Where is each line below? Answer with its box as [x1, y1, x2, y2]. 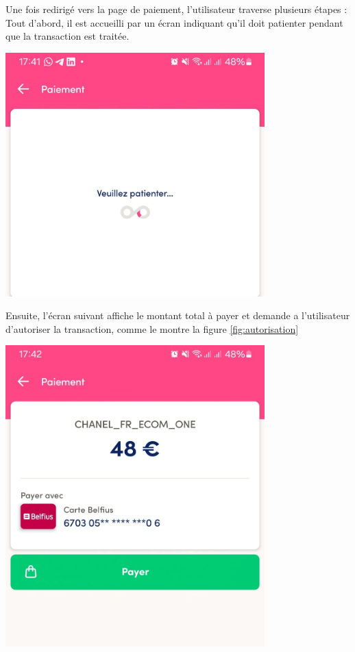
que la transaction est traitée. [5, 29, 130, 43]
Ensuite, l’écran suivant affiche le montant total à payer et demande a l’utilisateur [5, 308, 350, 323]
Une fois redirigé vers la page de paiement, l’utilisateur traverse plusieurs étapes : [5, 2, 347, 16]
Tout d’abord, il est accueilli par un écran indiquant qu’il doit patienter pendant [5, 15, 343, 29]
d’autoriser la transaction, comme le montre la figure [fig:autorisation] [5, 321, 299, 336]
